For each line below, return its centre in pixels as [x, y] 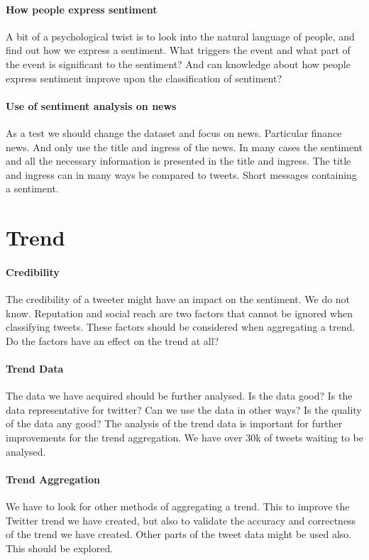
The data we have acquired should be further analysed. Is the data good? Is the [179, 396]
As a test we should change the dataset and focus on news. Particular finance [174, 132]
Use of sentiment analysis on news [91, 105]
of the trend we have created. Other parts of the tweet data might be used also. [179, 534]
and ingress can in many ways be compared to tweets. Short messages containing [181, 174]
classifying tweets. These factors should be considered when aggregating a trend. [181, 327]
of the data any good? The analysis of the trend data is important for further [174, 423]
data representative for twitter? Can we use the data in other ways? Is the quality [184, 409]
